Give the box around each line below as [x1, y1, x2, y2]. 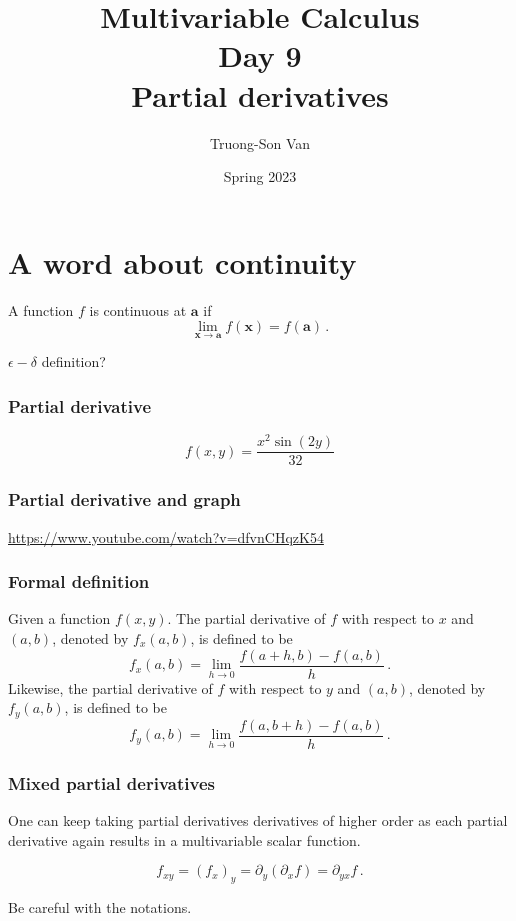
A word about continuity [8, 241, 357, 282]
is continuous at [89, 299, 187, 320]
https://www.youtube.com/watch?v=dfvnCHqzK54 [8, 526, 324, 547]
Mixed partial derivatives [8, 770, 215, 795]
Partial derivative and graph [8, 487, 241, 512]
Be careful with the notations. [8, 896, 192, 917]
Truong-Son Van [209, 132, 310, 153]
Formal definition [8, 569, 150, 594]
